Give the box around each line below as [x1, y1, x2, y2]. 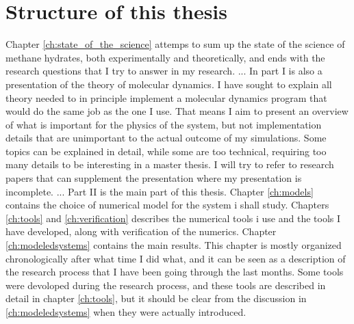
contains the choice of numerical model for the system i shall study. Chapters [5, 198, 329, 212]
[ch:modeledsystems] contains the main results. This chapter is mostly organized [5, 238, 342, 252]
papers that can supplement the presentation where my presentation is [5, 171, 302, 185]
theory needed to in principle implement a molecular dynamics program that [5, 90, 327, 105]
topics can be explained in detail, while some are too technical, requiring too [5, 144, 327, 158]
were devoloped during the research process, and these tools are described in [5, 278, 326, 292]
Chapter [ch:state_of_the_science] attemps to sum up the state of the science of [5, 37, 345, 51]
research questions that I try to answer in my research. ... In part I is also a [5, 64, 323, 78]
